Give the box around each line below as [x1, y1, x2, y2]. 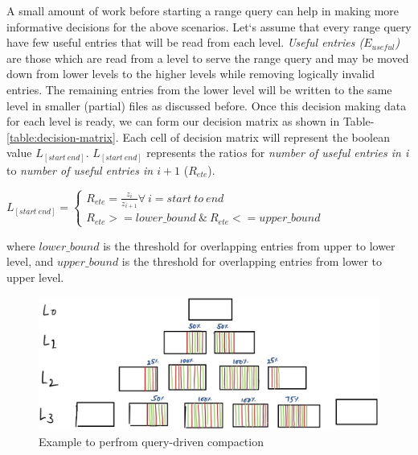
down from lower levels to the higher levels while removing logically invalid [6, 65, 375, 82]
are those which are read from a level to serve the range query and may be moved [6, 49, 409, 66]
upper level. [6, 269, 64, 286]
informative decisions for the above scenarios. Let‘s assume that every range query [6, 18, 412, 35]
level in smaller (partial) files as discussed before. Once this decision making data [6, 97, 407, 114]
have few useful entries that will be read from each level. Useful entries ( [6, 34, 364, 51]
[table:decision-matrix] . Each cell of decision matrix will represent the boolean [6, 128, 390, 145]
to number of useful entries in [6, 161, 154, 178]
